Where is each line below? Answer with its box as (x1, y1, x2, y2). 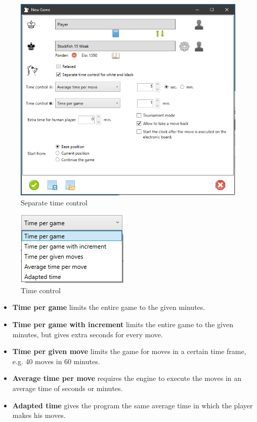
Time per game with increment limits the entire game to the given (12, 319, 233, 330)
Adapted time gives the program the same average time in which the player (12, 400, 253, 410)
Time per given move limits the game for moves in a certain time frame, (12, 346, 246, 357)
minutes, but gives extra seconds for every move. (12, 329, 163, 339)
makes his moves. (12, 410, 66, 420)
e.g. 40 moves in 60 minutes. (12, 356, 100, 366)
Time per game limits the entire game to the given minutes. (12, 302, 205, 312)
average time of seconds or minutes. (12, 383, 123, 394)
